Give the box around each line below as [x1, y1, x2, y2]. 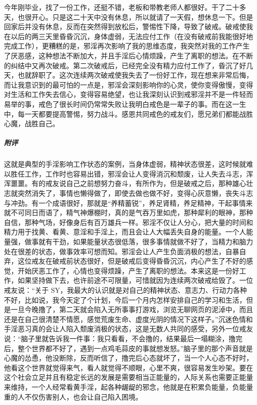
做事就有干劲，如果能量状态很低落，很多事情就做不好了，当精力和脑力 [24, 236, 253, 247]
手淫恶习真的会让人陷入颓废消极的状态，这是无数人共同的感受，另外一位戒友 [4, 323, 253, 334]
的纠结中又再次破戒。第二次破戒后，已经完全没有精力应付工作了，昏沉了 [4, 60, 239, 70]
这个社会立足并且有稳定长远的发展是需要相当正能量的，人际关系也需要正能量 [4, 372, 253, 382]
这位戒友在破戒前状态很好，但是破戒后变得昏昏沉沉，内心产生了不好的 [17, 256, 246, 266]
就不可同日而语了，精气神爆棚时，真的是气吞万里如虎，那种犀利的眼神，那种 [4, 207, 253, 218]
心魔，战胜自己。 [4, 118, 59, 129]
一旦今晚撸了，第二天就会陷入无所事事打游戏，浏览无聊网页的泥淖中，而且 [10, 304, 253, 315]
